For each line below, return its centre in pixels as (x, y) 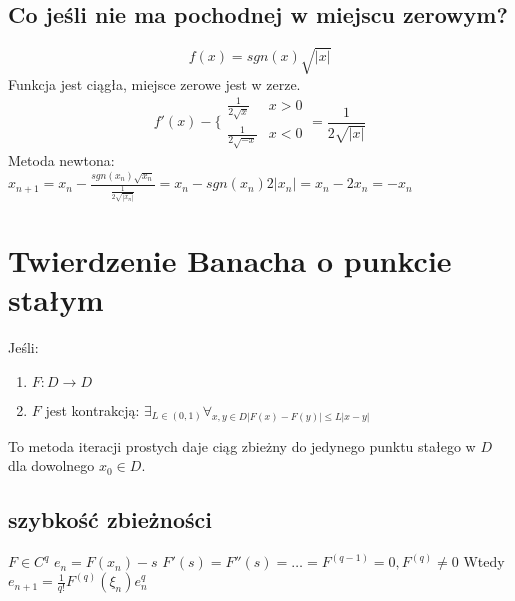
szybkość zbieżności (110, 519)
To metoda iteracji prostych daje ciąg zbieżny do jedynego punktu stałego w (242, 445)
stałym (56, 299)
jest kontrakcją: (92, 409)
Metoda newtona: (61, 160)
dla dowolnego (51, 465)
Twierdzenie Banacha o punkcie (230, 260)
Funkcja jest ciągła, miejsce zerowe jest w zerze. (154, 83)
